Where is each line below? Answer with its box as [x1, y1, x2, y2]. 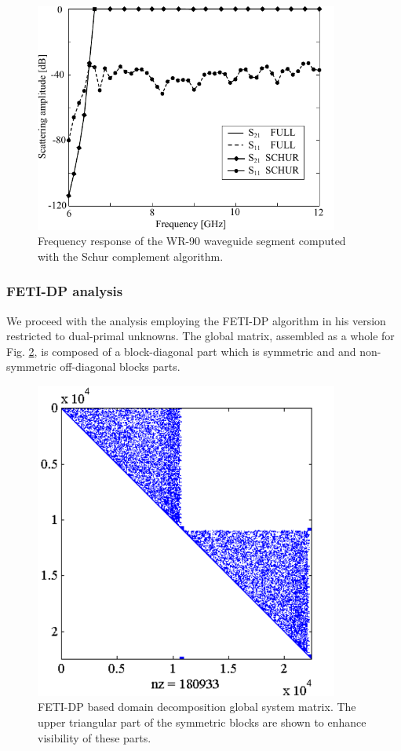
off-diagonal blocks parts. [60, 358, 180, 375]
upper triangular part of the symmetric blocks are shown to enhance [38, 714, 366, 730]
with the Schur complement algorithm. [38, 247, 224, 264]
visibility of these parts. [38, 729, 151, 746]
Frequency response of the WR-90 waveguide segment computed [38, 233, 346, 249]
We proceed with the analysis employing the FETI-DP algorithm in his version [6, 312, 386, 328]
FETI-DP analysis [6, 281, 123, 301]
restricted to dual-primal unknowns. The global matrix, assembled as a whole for [6, 328, 395, 344]
